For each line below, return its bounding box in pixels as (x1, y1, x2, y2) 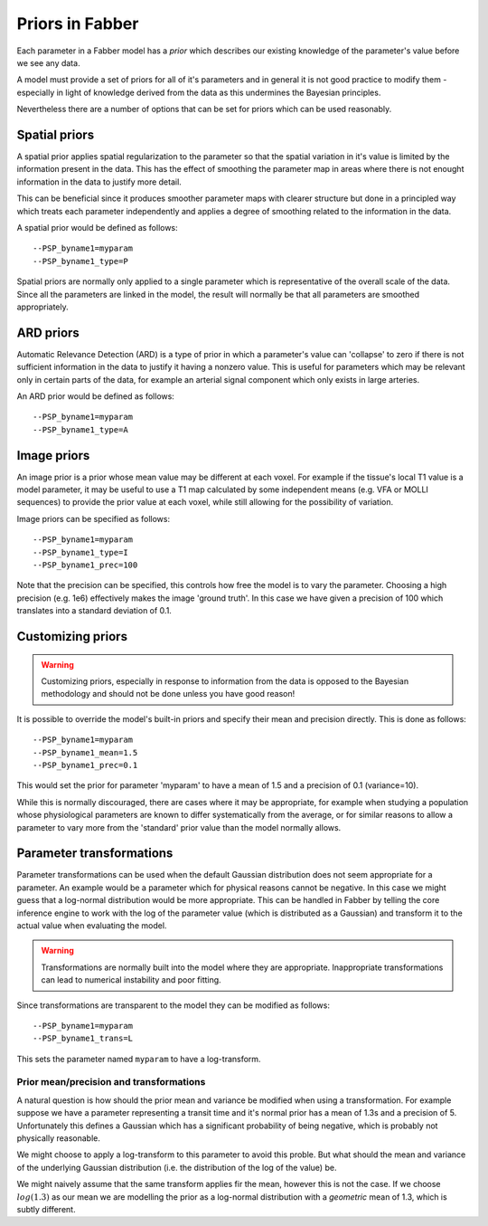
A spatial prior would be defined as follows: (16, 222, 178, 233)
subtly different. (16, 1203, 76, 1214)
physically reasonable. (16, 1133, 101, 1144)
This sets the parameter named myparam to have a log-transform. (16, 1053, 261, 1064)
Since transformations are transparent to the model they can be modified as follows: (16, 1000, 330, 1011)
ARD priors (16, 325, 80, 340)
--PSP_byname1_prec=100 (33, 560, 138, 570)
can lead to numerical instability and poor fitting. (41, 974, 221, 985)
